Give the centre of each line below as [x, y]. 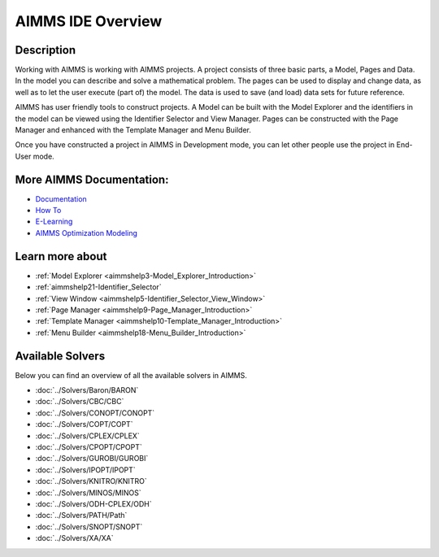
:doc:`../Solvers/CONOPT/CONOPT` [95, 413]
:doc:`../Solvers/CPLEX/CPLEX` [87, 436]
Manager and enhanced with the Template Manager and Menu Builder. [133, 130]
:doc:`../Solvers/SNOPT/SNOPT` [89, 527]
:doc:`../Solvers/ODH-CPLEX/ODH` [93, 503]
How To [48, 211]
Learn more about [61, 256]
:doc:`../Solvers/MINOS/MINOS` [88, 493]
